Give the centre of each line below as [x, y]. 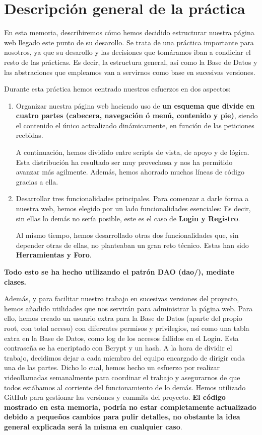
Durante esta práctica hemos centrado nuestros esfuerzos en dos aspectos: [117, 89]
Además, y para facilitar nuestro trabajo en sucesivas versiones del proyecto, [122, 298]
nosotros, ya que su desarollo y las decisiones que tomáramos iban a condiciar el [127, 52]
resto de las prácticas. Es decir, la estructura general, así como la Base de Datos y [131, 62]
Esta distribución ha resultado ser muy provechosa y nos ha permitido [124, 162]
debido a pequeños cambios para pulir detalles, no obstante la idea [122, 417]
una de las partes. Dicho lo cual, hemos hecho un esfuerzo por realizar [112, 367]
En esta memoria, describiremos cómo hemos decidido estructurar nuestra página [129, 32]
